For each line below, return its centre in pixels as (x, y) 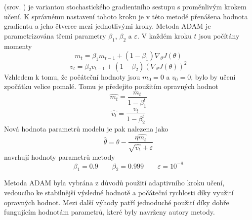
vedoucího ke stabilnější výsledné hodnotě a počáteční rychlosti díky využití (119, 193)
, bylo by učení (213, 76)
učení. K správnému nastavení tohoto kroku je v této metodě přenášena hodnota (126, 16)
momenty (18, 46)
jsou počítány (219, 35)
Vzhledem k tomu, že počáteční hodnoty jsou (72, 76)
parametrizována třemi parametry (55, 35)
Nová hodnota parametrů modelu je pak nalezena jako (86, 129)
